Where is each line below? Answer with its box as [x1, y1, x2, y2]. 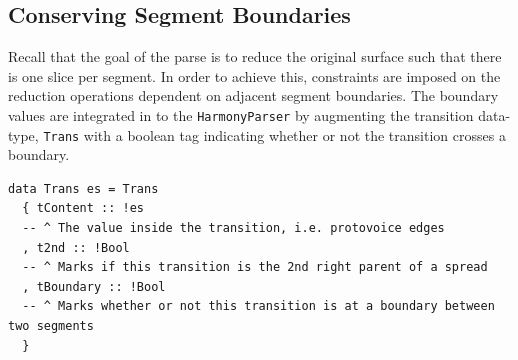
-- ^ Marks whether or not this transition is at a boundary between [22, 299, 495, 314]
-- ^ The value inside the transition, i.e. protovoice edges [22, 221, 445, 236]
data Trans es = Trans [8, 181, 159, 196]
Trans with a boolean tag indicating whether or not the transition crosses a [43, 124, 506, 145]
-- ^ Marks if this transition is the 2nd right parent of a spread [22, 260, 488, 275]
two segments [8, 319, 94, 334]
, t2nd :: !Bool [22, 240, 130, 255]
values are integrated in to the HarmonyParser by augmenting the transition [8, 104, 474, 125]
